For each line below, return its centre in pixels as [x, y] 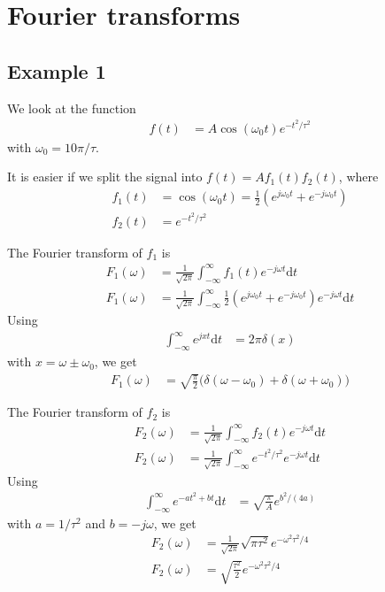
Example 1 [57, 70]
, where [358, 177]
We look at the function [72, 108]
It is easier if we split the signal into [105, 177]
